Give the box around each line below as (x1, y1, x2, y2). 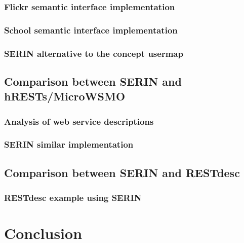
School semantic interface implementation (4, 23, 178, 36)
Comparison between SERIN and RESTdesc (4, 164, 240, 180)
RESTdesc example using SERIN (4, 191, 142, 204)
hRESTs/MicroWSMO (4, 88, 126, 104)
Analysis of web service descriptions (4, 115, 154, 127)
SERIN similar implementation (4, 138, 134, 151)
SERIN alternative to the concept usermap (4, 47, 183, 59)
